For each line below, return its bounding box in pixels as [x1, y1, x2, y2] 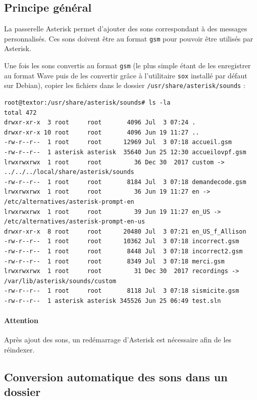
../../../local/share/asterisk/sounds [4, 168, 134, 176]
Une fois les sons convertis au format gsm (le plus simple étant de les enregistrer [4, 60, 251, 71]
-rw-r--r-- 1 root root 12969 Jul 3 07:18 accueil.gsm [4, 139, 232, 146]
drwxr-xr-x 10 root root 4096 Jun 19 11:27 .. [4, 128, 199, 136]
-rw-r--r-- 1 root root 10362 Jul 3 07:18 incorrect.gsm [4, 238, 239, 245]
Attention [4, 315, 38, 326]
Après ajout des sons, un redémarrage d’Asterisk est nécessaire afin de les [4, 334, 232, 345]
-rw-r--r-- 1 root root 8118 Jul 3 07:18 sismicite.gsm [4, 287, 239, 295]
